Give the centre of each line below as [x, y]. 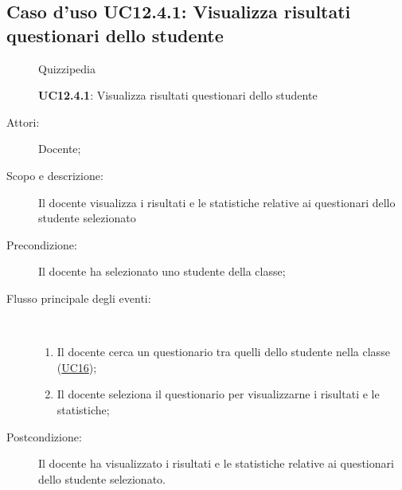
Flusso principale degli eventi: [79, 298]
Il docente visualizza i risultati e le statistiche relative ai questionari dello [217, 202]
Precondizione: [42, 244]
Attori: [23, 122]
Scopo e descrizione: [55, 175]
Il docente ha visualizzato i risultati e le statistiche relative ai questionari [216, 463]
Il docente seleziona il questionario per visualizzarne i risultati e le [218, 394]
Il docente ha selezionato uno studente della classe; [162, 271]
